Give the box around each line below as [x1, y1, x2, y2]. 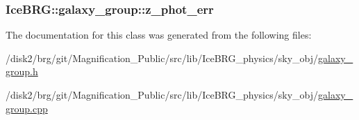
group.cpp [6, 101, 48, 115]
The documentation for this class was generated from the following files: [6, 28, 312, 42]
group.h [6, 64, 38, 79]
